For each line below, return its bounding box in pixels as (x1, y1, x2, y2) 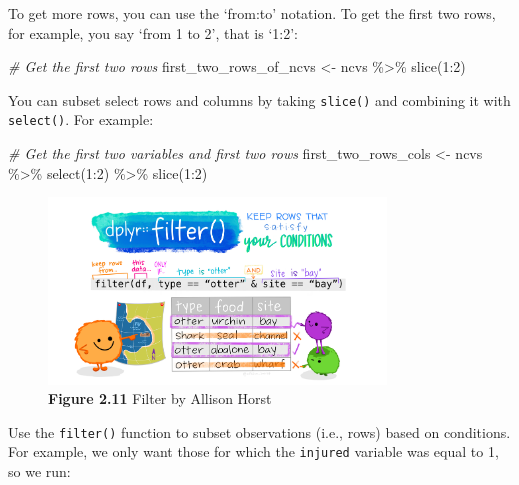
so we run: (8, 461, 71, 482)
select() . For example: (8, 109, 154, 130)
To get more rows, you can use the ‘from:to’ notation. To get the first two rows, (8, 3, 496, 23)
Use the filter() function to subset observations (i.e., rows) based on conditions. (8, 421, 511, 442)
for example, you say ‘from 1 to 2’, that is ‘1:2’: (8, 22, 298, 43)
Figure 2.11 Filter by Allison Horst (48, 388, 272, 409)
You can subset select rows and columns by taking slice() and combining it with (8, 89, 511, 110)
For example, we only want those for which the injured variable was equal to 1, (8, 441, 499, 462)
